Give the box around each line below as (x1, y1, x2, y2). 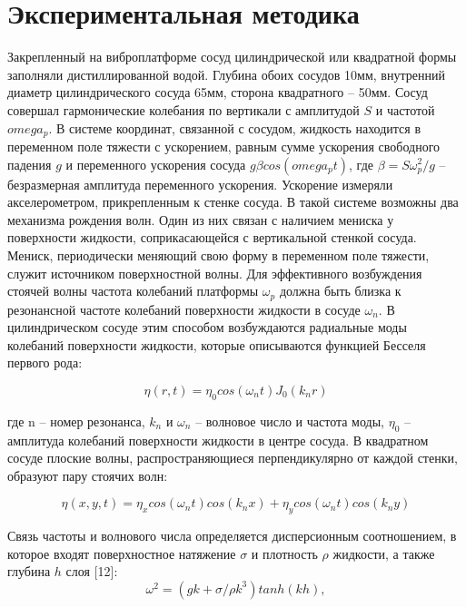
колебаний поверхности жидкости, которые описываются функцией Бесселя (7, 335, 426, 354)
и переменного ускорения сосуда (65, 154, 246, 173)
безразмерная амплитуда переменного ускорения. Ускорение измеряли (7, 174, 393, 193)
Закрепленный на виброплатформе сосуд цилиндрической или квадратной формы (7, 47, 457, 66)
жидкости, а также (332, 543, 435, 563)
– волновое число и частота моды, (195, 411, 384, 430)
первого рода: (7, 353, 83, 372)
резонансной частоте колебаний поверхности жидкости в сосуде (7, 299, 361, 318)
